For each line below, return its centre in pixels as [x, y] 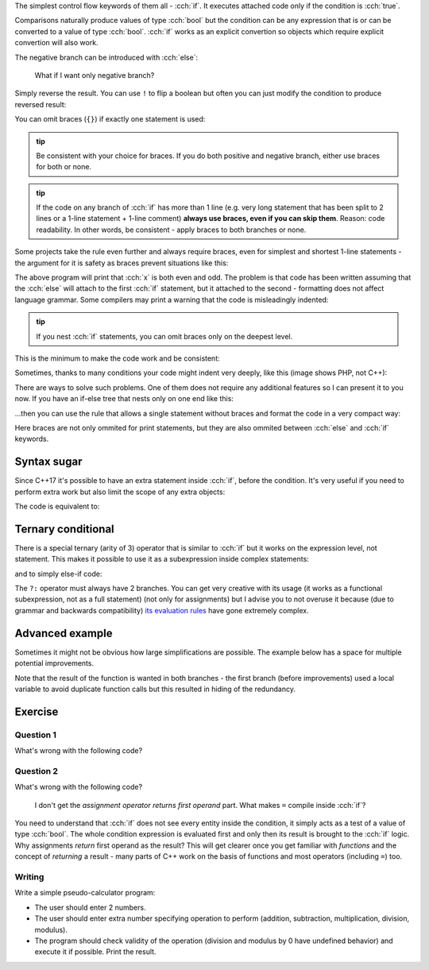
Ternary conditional [64, 529]
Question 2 [37, 771]
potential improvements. [54, 663]
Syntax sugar [48, 462]
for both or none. [64, 167]
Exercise [37, 711]
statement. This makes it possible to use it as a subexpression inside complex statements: [162, 559]
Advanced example [64, 633]
